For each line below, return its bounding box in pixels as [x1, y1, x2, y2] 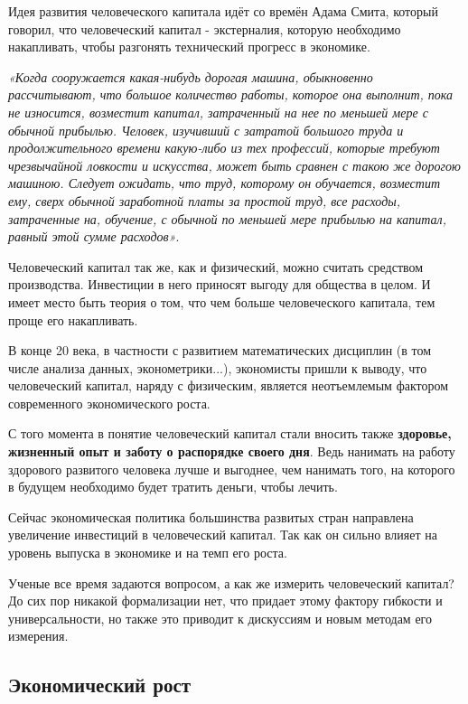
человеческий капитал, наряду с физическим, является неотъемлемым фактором [8, 376, 449, 395]
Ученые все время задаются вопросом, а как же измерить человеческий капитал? [8, 573, 454, 592]
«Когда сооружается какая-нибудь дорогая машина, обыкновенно [8, 67, 373, 86]
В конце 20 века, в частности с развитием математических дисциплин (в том [8, 341, 432, 360]
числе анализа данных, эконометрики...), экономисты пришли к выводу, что [8, 358, 427, 377]
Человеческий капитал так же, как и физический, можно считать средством [8, 257, 424, 276]
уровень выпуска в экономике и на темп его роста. [8, 543, 287, 562]
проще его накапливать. [8, 310, 138, 329]
